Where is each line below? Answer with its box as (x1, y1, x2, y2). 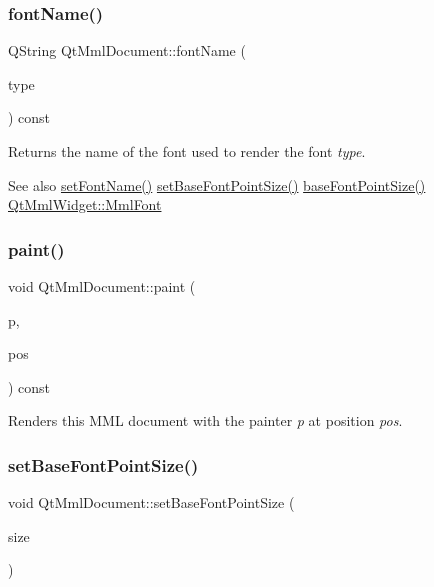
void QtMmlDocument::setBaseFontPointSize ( (8, 492, 295, 513)
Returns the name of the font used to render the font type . (8, 141, 366, 161)
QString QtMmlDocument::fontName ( (8, 40, 246, 61)
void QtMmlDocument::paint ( (8, 276, 196, 296)
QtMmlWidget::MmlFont (8, 194, 162, 215)
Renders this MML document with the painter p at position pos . (8, 410, 403, 431)
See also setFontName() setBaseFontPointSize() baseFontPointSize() (8, 174, 426, 195)
